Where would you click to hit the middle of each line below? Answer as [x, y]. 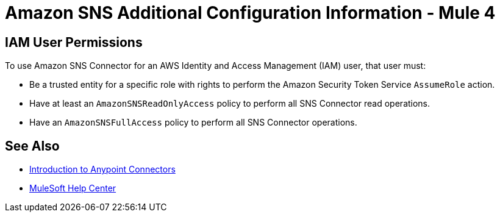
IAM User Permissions [74, 42]
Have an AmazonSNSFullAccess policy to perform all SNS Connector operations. [193, 123]
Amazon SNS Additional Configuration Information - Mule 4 [250, 13]
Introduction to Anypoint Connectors [102, 169]
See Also [32, 146]
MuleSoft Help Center [73, 188]
